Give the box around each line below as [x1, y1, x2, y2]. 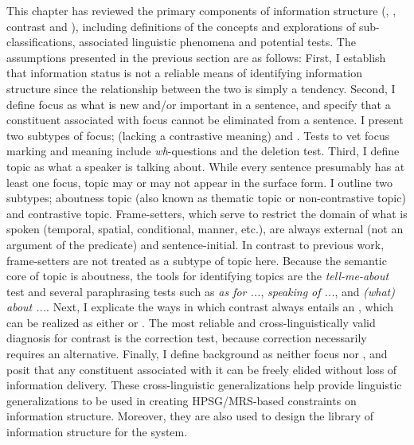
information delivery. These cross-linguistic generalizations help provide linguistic [6, 377, 402, 393]
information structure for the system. [6, 424, 188, 440]
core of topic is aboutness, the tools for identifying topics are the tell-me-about [6, 267, 389, 284]
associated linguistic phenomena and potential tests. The [79, 33, 356, 50]
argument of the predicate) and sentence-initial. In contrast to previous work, [6, 236, 385, 252]
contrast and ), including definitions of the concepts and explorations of [6, 18, 356, 34]
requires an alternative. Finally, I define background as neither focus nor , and [6, 345, 388, 362]
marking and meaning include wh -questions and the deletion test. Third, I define [6, 142, 400, 159]
